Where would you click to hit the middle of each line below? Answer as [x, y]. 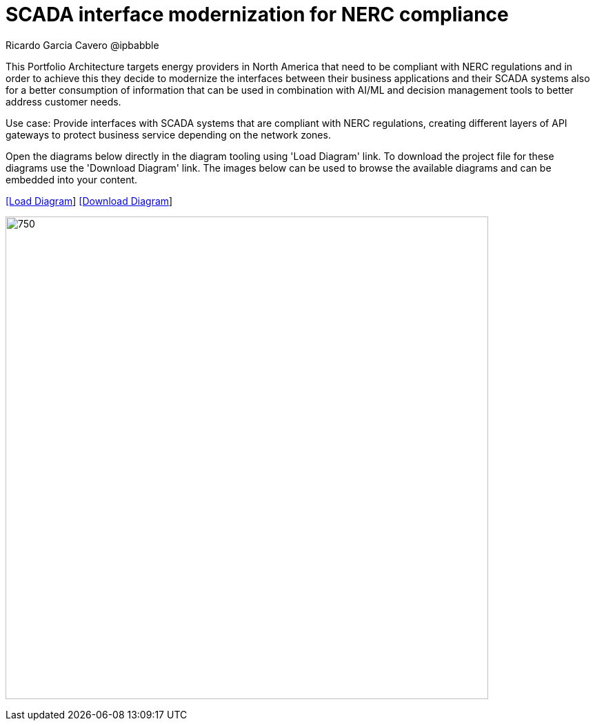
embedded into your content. [72, 179]
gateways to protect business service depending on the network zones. [168, 134]
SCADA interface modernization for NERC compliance [257, 14]
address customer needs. [63, 101]
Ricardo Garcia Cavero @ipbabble [82, 45]
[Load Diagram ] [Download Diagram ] [89, 201]
